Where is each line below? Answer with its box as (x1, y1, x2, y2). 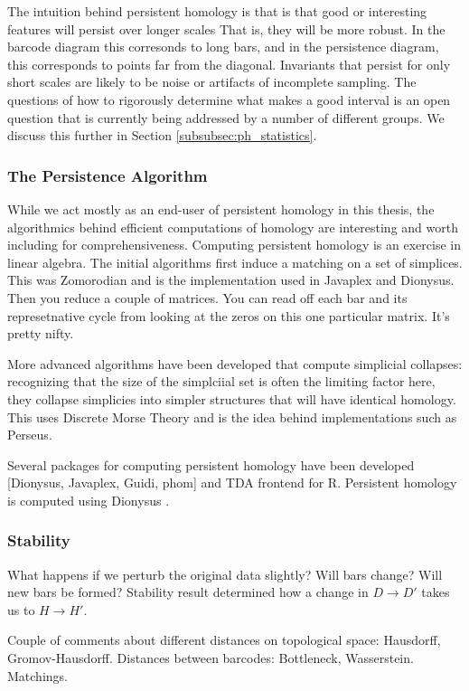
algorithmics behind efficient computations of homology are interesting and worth (7, 217, 458, 236)
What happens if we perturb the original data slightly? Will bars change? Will (7, 564, 443, 583)
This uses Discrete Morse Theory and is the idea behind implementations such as (7, 407, 457, 426)
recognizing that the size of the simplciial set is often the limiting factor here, (7, 372, 436, 391)
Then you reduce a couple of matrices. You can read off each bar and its (7, 288, 408, 307)
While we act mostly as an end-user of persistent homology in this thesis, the (7, 199, 435, 218)
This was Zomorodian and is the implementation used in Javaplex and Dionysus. (7, 270, 455, 289)
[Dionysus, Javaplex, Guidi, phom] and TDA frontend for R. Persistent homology (7, 473, 457, 492)
